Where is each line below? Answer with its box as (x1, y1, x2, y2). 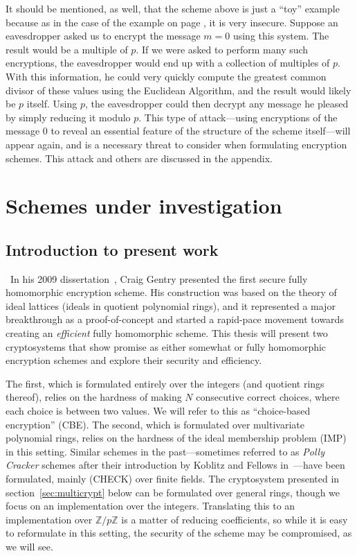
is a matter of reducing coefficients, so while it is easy (121, 512, 348, 526)
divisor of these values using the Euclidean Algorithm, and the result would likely (6, 82, 351, 97)
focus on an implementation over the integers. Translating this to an (6, 498, 295, 513)
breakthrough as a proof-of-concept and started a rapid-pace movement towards (6, 312, 344, 327)
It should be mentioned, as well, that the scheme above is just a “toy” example (6, 1, 340, 15)
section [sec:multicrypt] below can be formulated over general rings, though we (6, 485, 340, 499)
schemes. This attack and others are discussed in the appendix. (6, 150, 273, 165)
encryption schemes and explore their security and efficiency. (6, 353, 262, 367)
